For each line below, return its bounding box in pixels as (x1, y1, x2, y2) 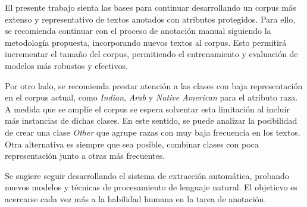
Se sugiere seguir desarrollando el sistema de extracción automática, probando (5, 169, 289, 181)
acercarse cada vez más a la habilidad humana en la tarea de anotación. (5, 192, 267, 205)
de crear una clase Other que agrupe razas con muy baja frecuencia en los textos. (5, 126, 300, 138)
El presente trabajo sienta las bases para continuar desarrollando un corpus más (5, 1, 296, 13)
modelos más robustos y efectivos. (5, 59, 128, 71)
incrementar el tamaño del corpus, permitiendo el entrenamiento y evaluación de (5, 48, 298, 60)
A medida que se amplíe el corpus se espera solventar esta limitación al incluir (5, 102, 290, 115)
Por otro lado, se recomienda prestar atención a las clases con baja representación (5, 79, 303, 92)
